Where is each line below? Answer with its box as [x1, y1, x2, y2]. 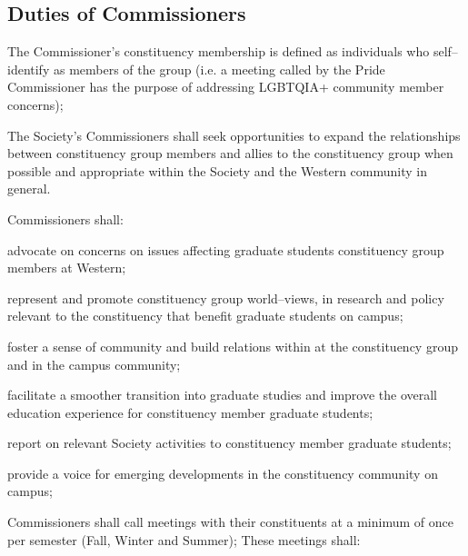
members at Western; [7, 258, 126, 277]
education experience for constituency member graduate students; [7, 402, 373, 422]
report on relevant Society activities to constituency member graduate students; [7, 433, 452, 452]
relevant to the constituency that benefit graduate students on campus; [7, 306, 403, 325]
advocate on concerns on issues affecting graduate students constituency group [7, 240, 444, 259]
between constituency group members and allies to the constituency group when [7, 144, 453, 163]
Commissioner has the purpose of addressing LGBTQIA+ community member [7, 77, 444, 96]
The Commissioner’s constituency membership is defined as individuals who [7, 42, 430, 61]
